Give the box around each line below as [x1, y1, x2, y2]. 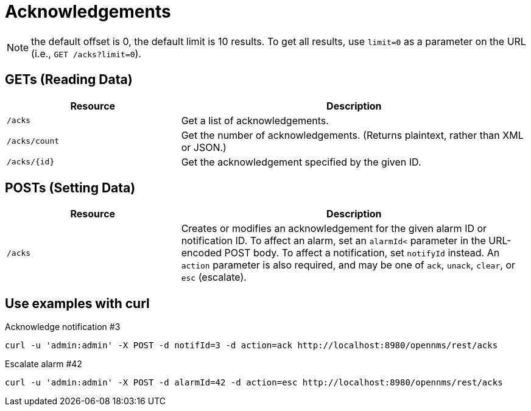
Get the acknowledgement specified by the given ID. [181, 155, 421, 168]
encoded [181, 247, 222, 259]
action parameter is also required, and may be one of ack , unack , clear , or [181, 259, 515, 272]
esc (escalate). [181, 271, 247, 284]
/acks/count [7, 136, 60, 146]
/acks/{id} [7, 157, 55, 167]
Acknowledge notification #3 [5, 321, 121, 332]
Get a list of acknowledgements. [181, 114, 329, 127]
